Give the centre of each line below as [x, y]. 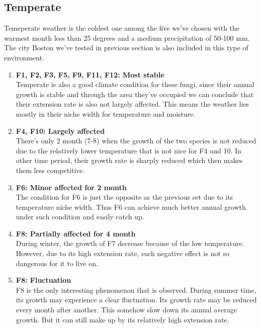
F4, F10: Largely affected [60, 131]
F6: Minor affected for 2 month [71, 187]
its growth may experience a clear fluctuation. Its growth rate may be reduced [136, 300]
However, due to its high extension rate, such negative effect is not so [123, 253]
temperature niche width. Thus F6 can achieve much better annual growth [131, 207]
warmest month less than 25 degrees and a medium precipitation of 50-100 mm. [127, 37]
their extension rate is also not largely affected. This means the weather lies [133, 104]
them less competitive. [50, 170]
